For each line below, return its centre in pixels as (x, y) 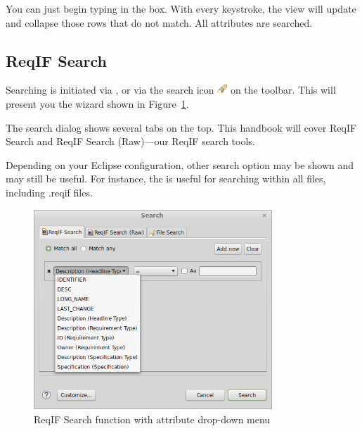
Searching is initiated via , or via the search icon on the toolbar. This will (171, 90)
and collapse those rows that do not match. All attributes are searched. (159, 22)
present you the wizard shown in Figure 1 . (97, 103)
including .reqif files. (49, 192)
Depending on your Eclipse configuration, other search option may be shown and (180, 164)
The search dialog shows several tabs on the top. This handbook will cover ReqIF (181, 127)
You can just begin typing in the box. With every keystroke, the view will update (181, 8)
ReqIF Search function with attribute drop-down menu (152, 419)
